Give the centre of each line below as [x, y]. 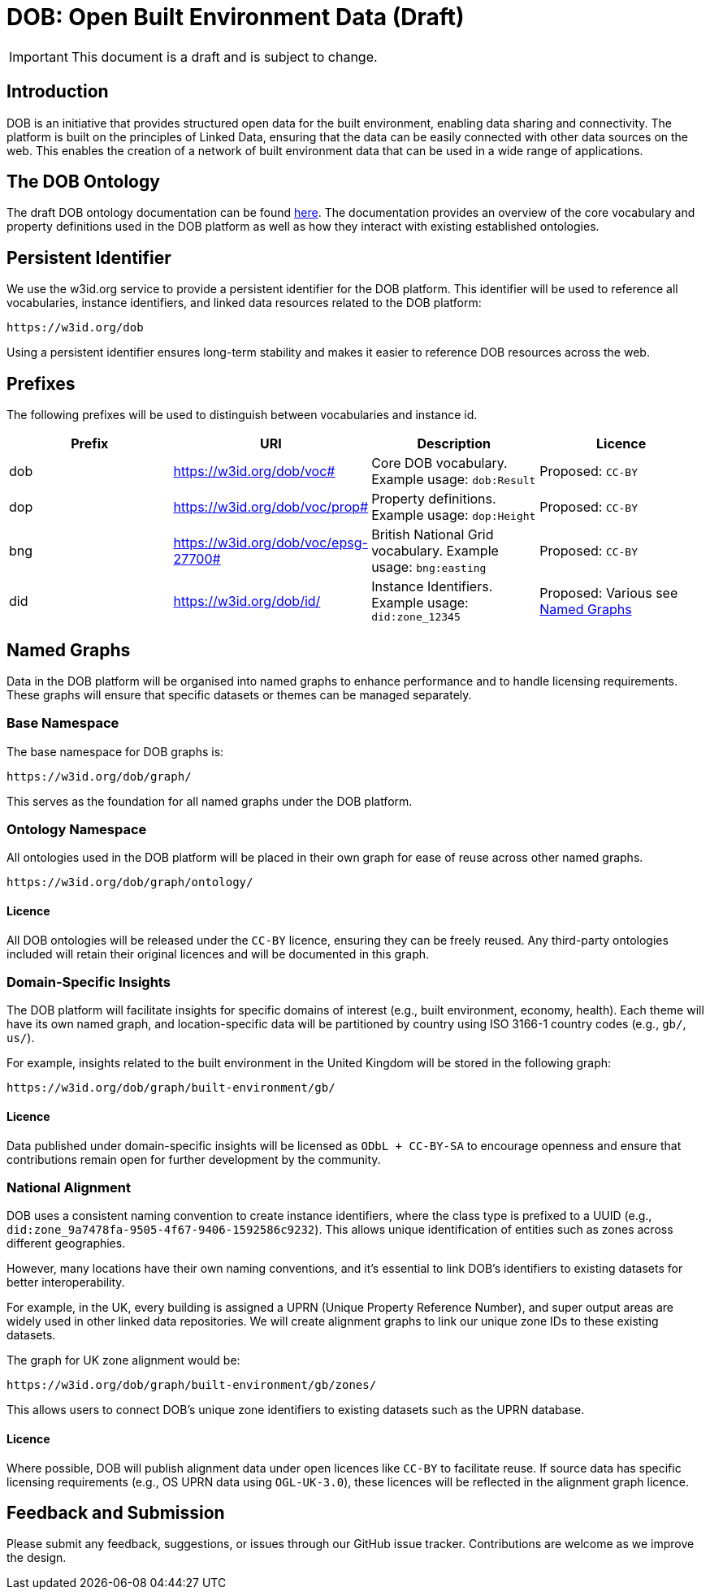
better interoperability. [66, 1282]
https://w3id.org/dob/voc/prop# [271, 507]
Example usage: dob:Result [454, 480]
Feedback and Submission [116, 1513]
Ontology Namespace [77, 830]
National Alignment [69, 1188]
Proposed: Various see [609, 593]
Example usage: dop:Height [454, 515]
